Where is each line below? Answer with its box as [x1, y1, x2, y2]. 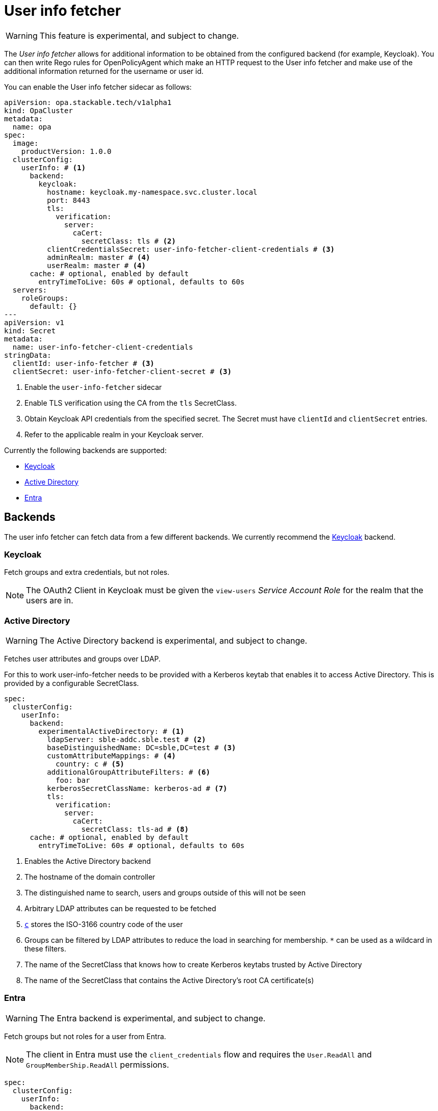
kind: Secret [4, 326, 56, 335]
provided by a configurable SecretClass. [4, 679, 139, 688]
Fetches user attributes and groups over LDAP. [4, 654, 161, 664]
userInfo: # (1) [21, 163, 86, 172]
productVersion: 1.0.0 [21, 147, 112, 155]
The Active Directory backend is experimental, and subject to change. [39, 636, 308, 646]
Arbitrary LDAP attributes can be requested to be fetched [24, 904, 216, 913]
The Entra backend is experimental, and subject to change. [39, 1013, 266, 1023]
